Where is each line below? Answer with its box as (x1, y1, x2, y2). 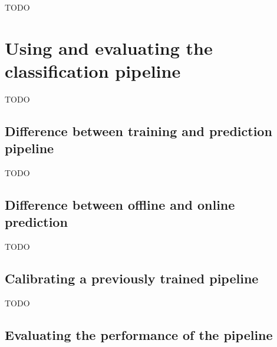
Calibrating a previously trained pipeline (5, 269, 259, 287)
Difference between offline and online (5, 196, 235, 214)
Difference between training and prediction (5, 121, 272, 140)
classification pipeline (5, 58, 181, 82)
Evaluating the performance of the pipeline (5, 326, 273, 344)
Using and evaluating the (5, 35, 213, 60)
